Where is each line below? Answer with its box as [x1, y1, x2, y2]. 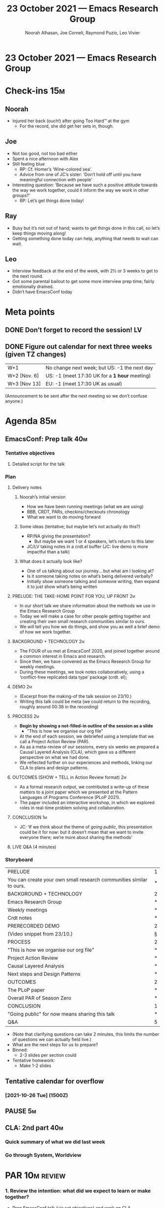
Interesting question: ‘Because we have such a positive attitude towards [12, 182, 158, 188]
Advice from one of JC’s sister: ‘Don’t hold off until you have [19, 171, 141, 177]
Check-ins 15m [5, 85, 65, 97]
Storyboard [5, 856, 33, 863]
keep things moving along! [12, 230, 66, 236]
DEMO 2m [12, 684, 32, 690]
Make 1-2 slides [19, 1063, 52, 1069]
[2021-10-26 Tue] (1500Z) [5, 1092, 68, 1099]
